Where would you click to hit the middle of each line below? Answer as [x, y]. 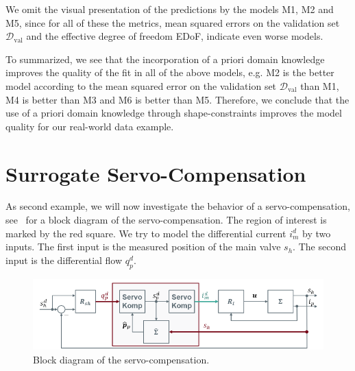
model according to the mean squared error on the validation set [141, 85]
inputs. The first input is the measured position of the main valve [143, 247]
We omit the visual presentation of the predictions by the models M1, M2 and [170, 9]
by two [317, 233]
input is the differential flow [64, 260]
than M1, [320, 85]
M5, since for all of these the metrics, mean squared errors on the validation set [173, 22]
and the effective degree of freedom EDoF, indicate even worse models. [175, 36]
